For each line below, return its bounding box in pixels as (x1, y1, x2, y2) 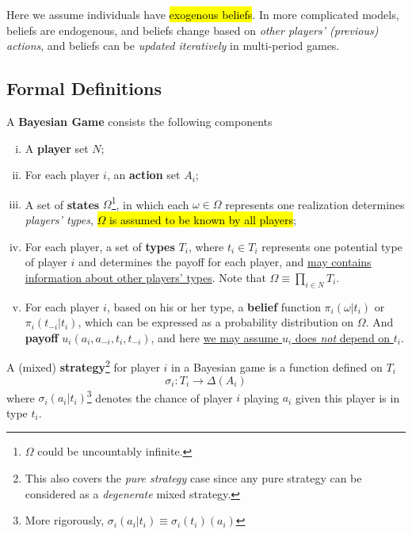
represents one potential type (261, 238, 402, 254)
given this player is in (295, 389, 400, 406)
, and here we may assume (151, 329, 279, 345)
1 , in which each (111, 193, 189, 212)
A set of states (25, 196, 100, 212)
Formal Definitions (6, 76, 162, 101)
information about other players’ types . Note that (25, 269, 266, 285)
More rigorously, (25, 512, 105, 528)
